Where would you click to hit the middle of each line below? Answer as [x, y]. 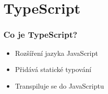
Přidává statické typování [53, 69]
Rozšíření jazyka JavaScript [56, 53]
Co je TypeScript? [40, 35]
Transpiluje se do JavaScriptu [59, 85]
